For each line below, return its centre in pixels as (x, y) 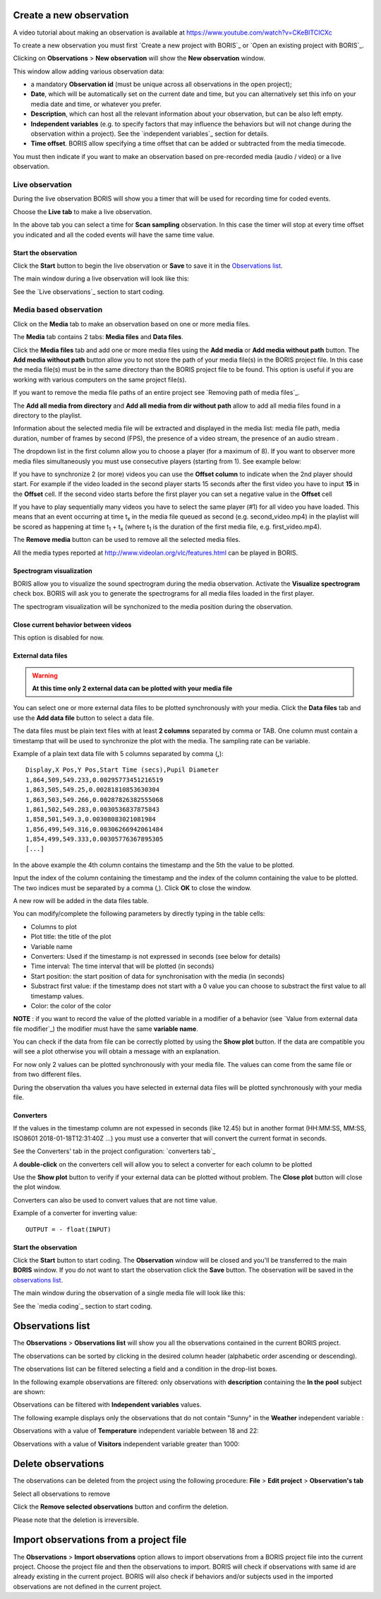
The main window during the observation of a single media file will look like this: (129, 1293)
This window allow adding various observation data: (89, 71)
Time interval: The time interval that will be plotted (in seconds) (122, 966)
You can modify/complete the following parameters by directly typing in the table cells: (139, 914)
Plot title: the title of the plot (71, 937)
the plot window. (37, 1187)
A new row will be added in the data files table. (81, 901)
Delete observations (59, 1464)
